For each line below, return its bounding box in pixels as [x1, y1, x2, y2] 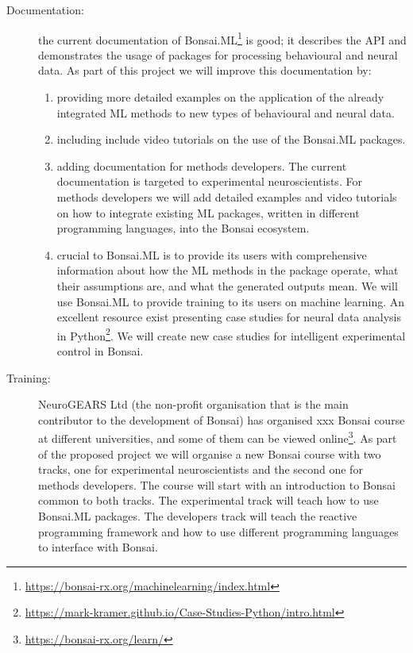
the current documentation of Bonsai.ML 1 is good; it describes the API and [38, 29, 407, 48]
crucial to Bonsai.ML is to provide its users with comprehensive [56, 246, 367, 263]
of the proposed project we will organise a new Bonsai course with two [38, 445, 381, 462]
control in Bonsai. [56, 343, 144, 359]
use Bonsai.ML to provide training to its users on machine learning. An [56, 293, 405, 309]
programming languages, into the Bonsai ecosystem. [56, 220, 310, 236]
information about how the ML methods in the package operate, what [56, 262, 399, 278]
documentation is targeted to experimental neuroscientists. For [56, 173, 362, 190]
